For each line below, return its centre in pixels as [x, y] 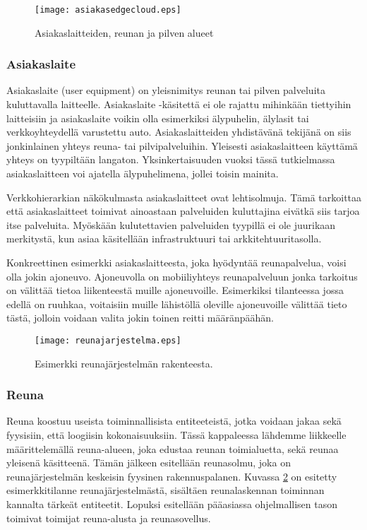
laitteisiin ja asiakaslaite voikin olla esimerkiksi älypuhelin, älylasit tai [158, 118]
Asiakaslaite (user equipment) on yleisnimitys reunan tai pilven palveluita [166, 90]
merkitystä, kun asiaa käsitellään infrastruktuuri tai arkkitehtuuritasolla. [164, 238]
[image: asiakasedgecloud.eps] [108, 10]
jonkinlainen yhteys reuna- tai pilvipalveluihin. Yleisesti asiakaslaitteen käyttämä [182, 145]
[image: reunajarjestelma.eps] [108, 340]
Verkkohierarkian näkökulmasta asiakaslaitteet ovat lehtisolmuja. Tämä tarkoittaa [184, 197]
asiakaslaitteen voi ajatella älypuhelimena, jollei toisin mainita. [143, 173]
